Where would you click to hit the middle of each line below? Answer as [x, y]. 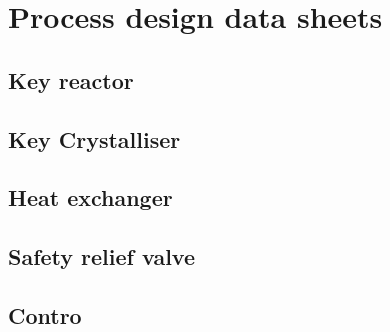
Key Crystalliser [94, 138]
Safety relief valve [101, 256]
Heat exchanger [90, 197]
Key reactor [71, 79]
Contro [45, 314]
